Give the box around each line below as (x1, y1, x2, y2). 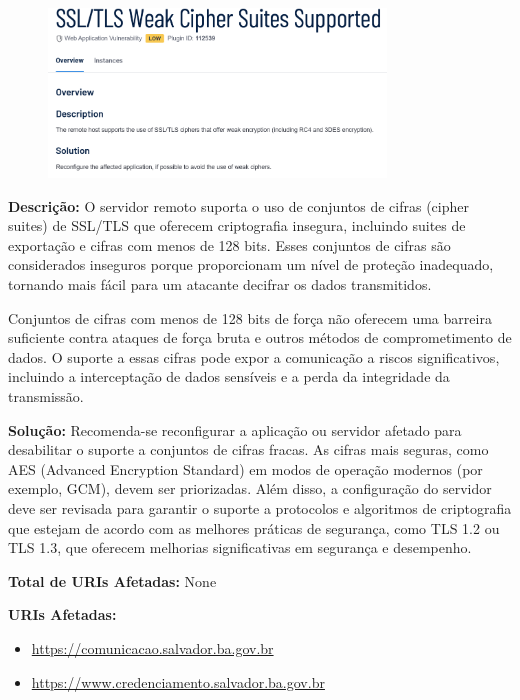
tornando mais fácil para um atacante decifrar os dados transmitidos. (8, 274, 432, 295)
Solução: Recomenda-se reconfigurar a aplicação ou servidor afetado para (8, 419, 462, 440)
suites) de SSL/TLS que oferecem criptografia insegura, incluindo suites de (8, 215, 466, 236)
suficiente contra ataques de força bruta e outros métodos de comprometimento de (8, 327, 512, 348)
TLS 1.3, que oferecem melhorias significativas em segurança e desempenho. (8, 537, 472, 558)
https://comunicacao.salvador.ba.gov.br (31, 637, 274, 658)
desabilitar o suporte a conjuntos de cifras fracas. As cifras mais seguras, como (8, 439, 489, 460)
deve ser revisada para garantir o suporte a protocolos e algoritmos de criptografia (8, 498, 512, 519)
